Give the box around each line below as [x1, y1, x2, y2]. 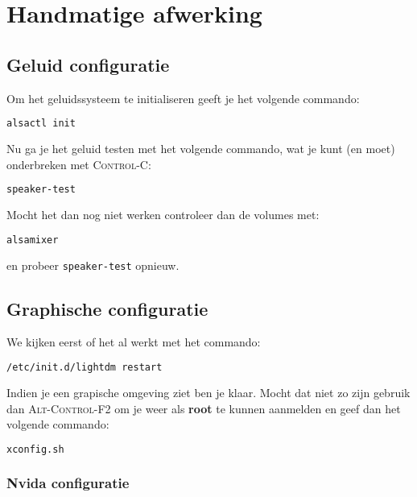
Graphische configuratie [6, 296, 208, 321]
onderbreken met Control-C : [6, 155, 151, 172]
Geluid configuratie [6, 52, 170, 77]
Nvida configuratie [6, 473, 130, 493]
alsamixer [6, 234, 59, 246]
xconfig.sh [6, 443, 64, 455]
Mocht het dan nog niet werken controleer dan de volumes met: [6, 206, 320, 223]
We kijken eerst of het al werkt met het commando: [6, 333, 261, 350]
